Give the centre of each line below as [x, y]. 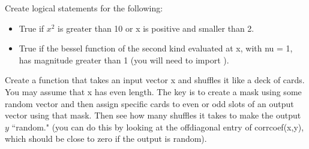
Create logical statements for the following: [84, 8]
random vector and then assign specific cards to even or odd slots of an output [149, 103]
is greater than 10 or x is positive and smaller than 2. [156, 28]
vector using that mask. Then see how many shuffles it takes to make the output [153, 115]
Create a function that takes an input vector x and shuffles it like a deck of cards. [155, 80]
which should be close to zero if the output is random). [106, 139]
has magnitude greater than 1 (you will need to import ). [124, 60]
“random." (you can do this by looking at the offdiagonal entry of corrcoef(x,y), [158, 127]
